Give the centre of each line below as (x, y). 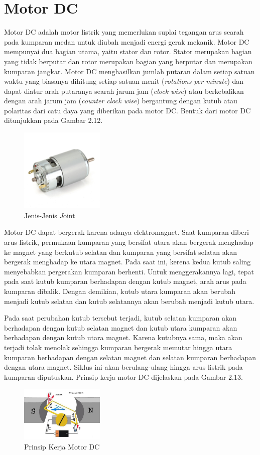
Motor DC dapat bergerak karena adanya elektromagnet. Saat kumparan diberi (126, 232)
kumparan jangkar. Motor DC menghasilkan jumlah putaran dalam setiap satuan (129, 71)
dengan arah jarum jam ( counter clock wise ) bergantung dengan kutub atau (121, 101)
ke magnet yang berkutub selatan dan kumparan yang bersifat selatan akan (120, 252)
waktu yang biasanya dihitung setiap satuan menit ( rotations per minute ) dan (124, 81)
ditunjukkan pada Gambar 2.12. (53, 120)
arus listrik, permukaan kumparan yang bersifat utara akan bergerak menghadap (129, 242)
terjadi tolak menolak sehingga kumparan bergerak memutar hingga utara (118, 347)
